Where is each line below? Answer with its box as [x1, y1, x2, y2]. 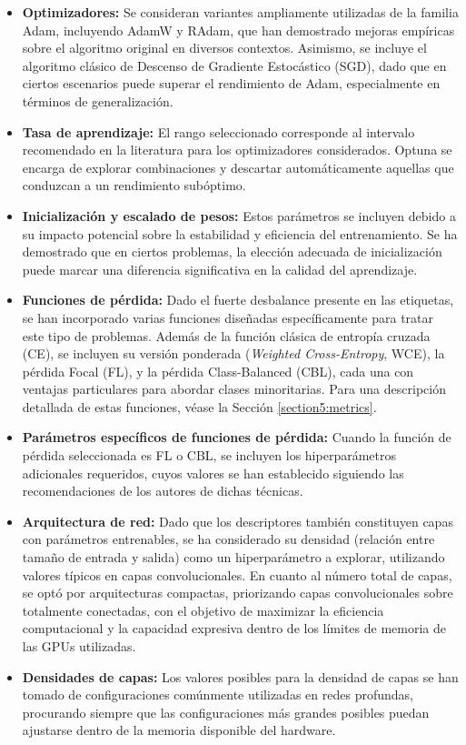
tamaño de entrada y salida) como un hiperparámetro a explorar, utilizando [22, 548, 445, 567]
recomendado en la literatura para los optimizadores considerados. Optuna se [22, 140, 452, 159]
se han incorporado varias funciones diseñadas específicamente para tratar [22, 307, 433, 327]
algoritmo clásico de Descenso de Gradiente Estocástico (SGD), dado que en [22, 55, 447, 75]
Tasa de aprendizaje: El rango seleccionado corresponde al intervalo [22, 122, 415, 141]
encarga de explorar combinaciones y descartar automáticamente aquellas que [22, 157, 454, 176]
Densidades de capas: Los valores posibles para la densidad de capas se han [22, 667, 459, 686]
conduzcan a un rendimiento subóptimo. [22, 176, 246, 195]
